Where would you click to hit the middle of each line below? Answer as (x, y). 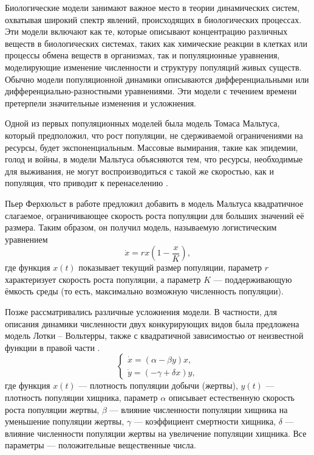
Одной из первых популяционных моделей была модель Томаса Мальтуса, (142, 123)
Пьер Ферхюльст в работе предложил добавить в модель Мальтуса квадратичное (154, 203)
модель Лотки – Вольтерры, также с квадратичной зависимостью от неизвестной (154, 335)
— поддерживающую (253, 279)
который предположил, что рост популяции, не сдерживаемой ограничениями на (154, 135)
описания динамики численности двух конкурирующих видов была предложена (152, 323)
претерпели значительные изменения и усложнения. (101, 102)
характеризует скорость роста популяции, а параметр (103, 279)
